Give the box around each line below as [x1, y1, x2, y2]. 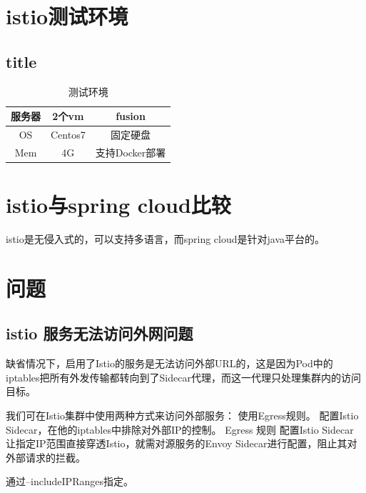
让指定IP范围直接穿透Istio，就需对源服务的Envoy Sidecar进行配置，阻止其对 [6, 436, 357, 451]
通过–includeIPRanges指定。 [6, 474, 133, 489]
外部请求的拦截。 [6, 449, 86, 464]
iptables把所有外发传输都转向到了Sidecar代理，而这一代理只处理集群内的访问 [6, 369, 361, 384]
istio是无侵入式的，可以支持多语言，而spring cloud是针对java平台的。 [6, 231, 325, 246]
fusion [116, 109, 146, 124]
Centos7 [51, 127, 86, 142]
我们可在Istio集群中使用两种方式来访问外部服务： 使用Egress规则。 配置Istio [6, 408, 359, 423]
